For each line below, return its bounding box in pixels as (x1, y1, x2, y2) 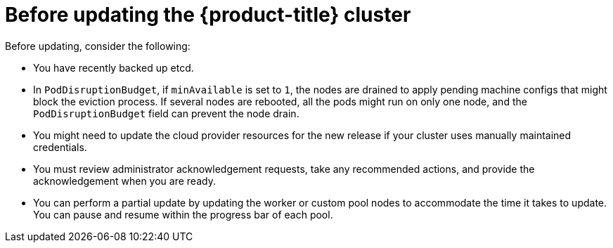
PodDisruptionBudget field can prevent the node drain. (33, 107, 299, 119)
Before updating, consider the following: (5, 39, 191, 52)
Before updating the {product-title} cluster (5, 3, 411, 27)
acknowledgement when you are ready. (33, 174, 216, 187)
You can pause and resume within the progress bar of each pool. (33, 208, 333, 221)
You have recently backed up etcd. (33, 61, 194, 74)
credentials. (33, 141, 87, 153)
